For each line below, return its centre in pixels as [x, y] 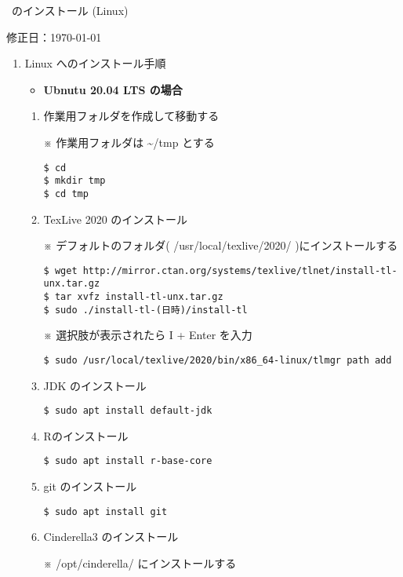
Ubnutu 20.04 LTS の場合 [113, 89]
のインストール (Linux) [70, 10]
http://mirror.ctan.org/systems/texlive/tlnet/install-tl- [240, 270]
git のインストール [90, 486]
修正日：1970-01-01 [54, 37]
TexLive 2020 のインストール [116, 219]
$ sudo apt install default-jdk [128, 411]
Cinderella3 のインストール [111, 537]
